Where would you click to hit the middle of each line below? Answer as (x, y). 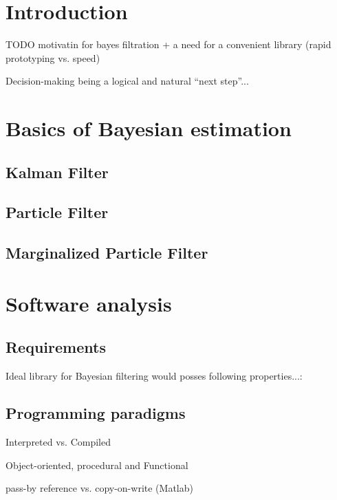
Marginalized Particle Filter (107, 253)
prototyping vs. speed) (53, 57)
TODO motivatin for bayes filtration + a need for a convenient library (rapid (168, 44)
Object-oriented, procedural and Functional (97, 465)
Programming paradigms (96, 413)
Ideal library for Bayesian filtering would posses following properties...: (154, 376)
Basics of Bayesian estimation (149, 128)
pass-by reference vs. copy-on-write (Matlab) (99, 488)
